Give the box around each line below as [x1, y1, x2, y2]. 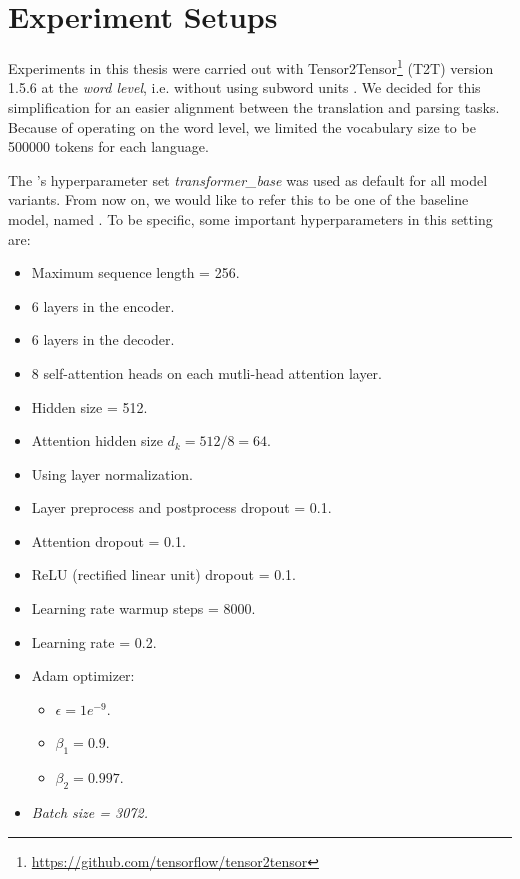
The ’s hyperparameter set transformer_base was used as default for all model [8, 169, 488, 190]
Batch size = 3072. [31, 802, 148, 823]
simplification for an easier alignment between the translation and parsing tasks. [8, 96, 500, 117]
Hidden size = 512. [31, 396, 148, 417]
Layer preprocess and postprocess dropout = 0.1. [31, 497, 332, 518]
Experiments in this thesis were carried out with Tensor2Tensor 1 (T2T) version [8, 55, 494, 78]
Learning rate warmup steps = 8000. [31, 598, 256, 619]
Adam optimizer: [31, 665, 135, 686]
